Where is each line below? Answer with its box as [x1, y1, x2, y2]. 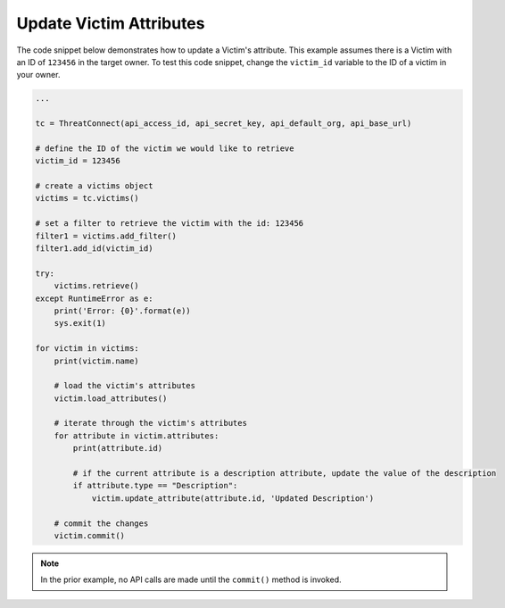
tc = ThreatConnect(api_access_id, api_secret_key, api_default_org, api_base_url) [35, 119, 412, 129]
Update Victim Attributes [16, 13, 205, 33]
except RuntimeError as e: [35, 293, 153, 304]
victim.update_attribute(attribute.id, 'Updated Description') [91, 493, 375, 504]
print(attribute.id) [72, 443, 163, 454]
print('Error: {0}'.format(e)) [54, 305, 191, 316]
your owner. [16, 70, 61, 80]
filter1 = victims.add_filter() [35, 230, 178, 241]
